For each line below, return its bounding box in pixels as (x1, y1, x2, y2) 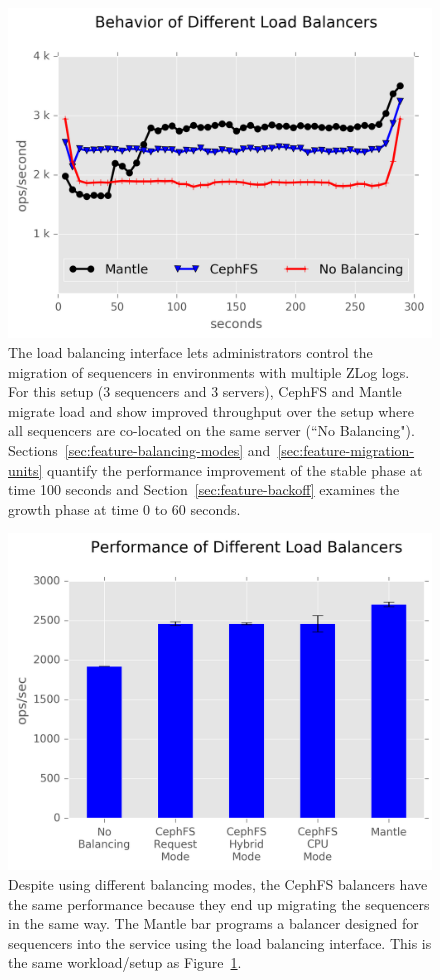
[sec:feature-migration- (277, 439, 415, 460)
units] (8, 459, 43, 480)
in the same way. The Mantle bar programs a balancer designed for (8, 913, 419, 934)
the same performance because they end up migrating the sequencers (8, 893, 430, 914)
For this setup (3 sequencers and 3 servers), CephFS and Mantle (8, 381, 402, 402)
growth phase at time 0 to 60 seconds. (8, 498, 241, 519)
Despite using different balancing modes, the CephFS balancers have (8, 874, 428, 894)
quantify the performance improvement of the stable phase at (46, 459, 423, 480)
